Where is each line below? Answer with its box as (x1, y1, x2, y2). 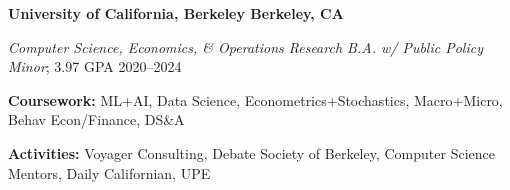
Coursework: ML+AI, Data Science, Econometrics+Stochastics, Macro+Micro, (8, 89, 503, 110)
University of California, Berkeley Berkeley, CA (8, 3, 344, 23)
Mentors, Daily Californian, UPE (8, 162, 211, 183)
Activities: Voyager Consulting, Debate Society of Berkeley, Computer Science (8, 142, 495, 163)
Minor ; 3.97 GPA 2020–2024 (8, 56, 182, 77)
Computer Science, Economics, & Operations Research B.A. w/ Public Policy (8, 36, 483, 57)
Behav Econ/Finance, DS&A (8, 109, 185, 130)
